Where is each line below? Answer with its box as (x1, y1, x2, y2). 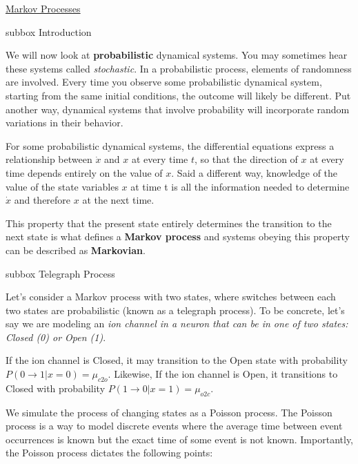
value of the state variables (6, 179, 119, 193)
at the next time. (82, 193, 155, 207)
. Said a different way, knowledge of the (171, 165, 338, 180)
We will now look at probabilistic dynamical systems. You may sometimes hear (6, 48, 348, 62)
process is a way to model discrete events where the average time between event (6, 418, 343, 433)
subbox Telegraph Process (6, 266, 115, 280)
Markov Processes (6, 1, 81, 15)
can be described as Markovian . (6, 242, 146, 257)
